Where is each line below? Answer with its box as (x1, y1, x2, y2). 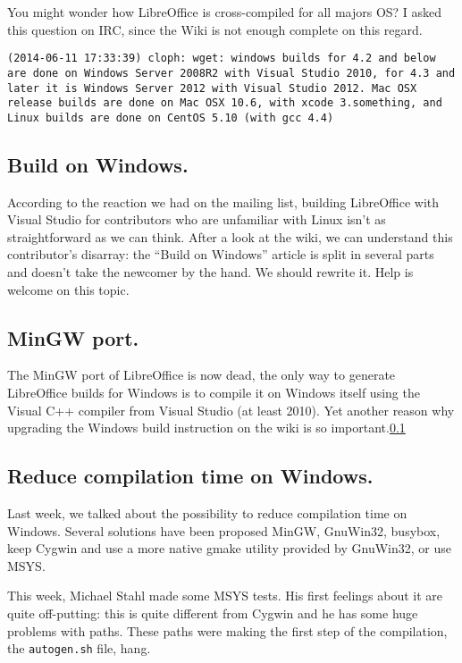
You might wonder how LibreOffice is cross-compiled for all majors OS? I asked (7, 3, 442, 21)
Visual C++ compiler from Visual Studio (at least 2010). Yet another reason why (7, 400, 455, 419)
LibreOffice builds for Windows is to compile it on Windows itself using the (7, 383, 420, 402)
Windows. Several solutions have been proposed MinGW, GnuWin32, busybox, (7, 521, 441, 540)
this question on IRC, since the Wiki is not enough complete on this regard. (7, 20, 423, 38)
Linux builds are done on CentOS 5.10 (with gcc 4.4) (7, 111, 334, 124)
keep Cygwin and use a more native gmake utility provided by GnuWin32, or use (7, 539, 451, 558)
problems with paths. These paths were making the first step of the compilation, (7, 621, 448, 640)
